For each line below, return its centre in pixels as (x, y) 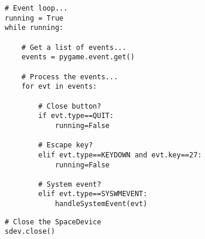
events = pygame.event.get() (78, 57)
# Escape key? (66, 145)
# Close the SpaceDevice (53, 222)
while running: (34, 28)
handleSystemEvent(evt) (101, 204)
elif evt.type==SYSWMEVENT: (93, 194)
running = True (34, 18)
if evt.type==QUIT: (76, 116)
